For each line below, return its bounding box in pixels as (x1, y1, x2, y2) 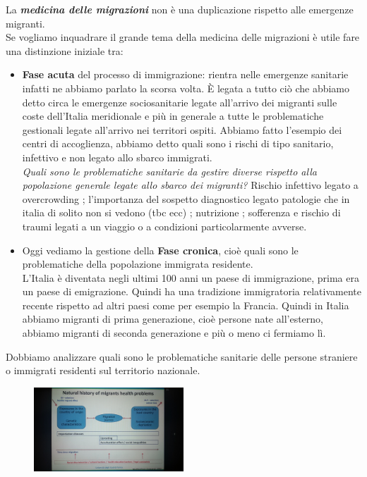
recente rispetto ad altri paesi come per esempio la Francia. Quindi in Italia (22, 297, 349, 312)
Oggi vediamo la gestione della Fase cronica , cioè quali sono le (22, 242, 299, 257)
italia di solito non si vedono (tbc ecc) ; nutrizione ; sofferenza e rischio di (22, 205, 341, 220)
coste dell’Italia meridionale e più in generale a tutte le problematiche (22, 109, 324, 123)
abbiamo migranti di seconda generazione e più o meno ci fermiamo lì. (22, 326, 326, 340)
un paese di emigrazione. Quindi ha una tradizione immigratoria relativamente (22, 284, 361, 299)
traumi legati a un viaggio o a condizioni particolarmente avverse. (22, 218, 307, 233)
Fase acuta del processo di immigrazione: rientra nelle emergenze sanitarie (22, 67, 349, 82)
